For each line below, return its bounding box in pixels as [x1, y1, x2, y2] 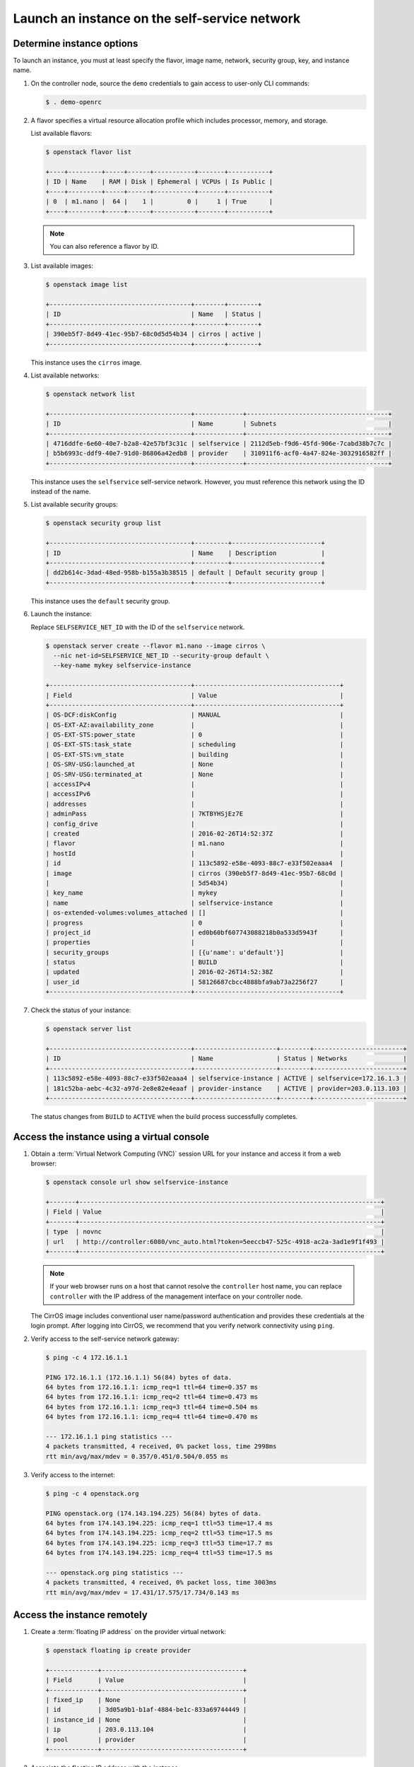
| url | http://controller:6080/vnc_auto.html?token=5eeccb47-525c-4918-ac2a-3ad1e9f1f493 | [45, 1238, 385, 1245]
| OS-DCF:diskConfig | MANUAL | [45, 711, 344, 719]
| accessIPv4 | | [45, 780, 344, 788]
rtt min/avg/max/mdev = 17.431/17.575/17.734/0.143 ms [45, 1588, 239, 1597]
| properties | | [45, 939, 344, 946]
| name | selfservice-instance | [45, 898, 344, 907]
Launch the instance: [30, 610, 92, 618]
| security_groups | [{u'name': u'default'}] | [45, 948, 344, 956]
